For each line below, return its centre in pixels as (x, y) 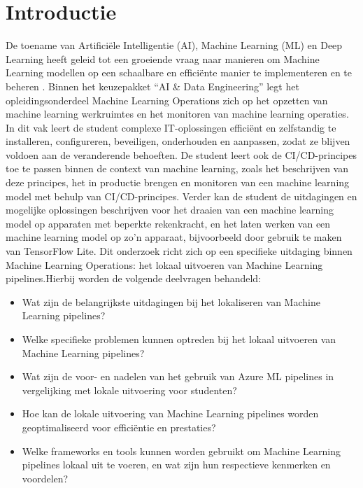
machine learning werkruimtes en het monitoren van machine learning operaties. (177, 114)
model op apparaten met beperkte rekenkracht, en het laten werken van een (168, 223)
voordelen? (45, 478)
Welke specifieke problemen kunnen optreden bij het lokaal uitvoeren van (179, 339)
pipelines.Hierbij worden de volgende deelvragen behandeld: (134, 278)
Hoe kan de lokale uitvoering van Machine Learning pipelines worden (170, 413)
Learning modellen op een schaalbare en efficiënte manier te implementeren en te (179, 72)
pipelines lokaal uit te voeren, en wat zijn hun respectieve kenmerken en (176, 465)
